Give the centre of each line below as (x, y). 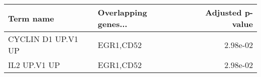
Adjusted (223, 12)
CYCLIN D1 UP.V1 (43, 39)
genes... (112, 24)
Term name (31, 18)
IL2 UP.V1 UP (34, 65)
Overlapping (122, 12)
